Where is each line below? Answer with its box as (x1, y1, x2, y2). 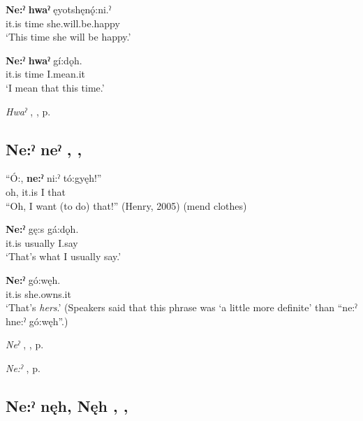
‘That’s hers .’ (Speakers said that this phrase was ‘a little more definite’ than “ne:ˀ (6, 300, 357, 315)
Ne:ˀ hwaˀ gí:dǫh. (6, 52, 82, 67)
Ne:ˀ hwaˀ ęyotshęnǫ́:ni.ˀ (6, 2, 112, 16)
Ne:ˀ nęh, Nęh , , (6, 394, 128, 416)
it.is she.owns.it (6, 286, 71, 301)
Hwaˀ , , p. (6, 104, 51, 118)
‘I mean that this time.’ (6, 80, 105, 94)
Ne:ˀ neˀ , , (6, 138, 82, 159)
